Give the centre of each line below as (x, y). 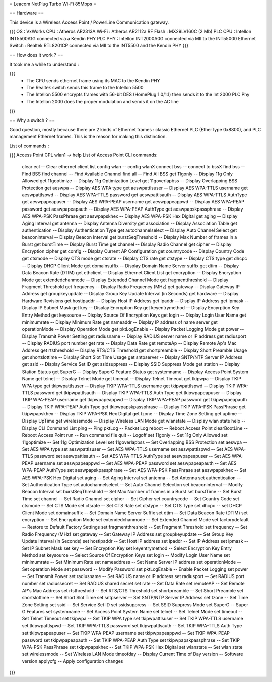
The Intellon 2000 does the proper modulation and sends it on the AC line (103, 101)
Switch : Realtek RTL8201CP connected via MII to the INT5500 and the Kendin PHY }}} (99, 45)
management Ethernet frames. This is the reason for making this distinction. (88, 137)
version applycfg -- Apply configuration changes (73, 661)
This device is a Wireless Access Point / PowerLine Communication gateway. (89, 22)
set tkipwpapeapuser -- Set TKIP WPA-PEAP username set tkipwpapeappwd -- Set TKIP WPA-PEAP (126, 633)
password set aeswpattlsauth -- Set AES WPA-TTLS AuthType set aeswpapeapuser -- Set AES (132, 456)
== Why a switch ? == (32, 120)
